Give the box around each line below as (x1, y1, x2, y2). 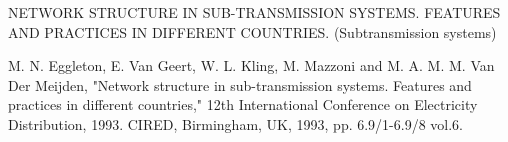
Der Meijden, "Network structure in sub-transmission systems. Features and (8, 74, 472, 95)
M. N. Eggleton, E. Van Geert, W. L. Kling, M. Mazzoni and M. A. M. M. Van (8, 55, 495, 76)
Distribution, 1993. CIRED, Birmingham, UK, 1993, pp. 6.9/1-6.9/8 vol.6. (8, 113, 464, 134)
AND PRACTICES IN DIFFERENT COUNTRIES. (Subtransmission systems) (8, 21, 497, 42)
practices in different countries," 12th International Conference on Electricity (8, 94, 478, 115)
